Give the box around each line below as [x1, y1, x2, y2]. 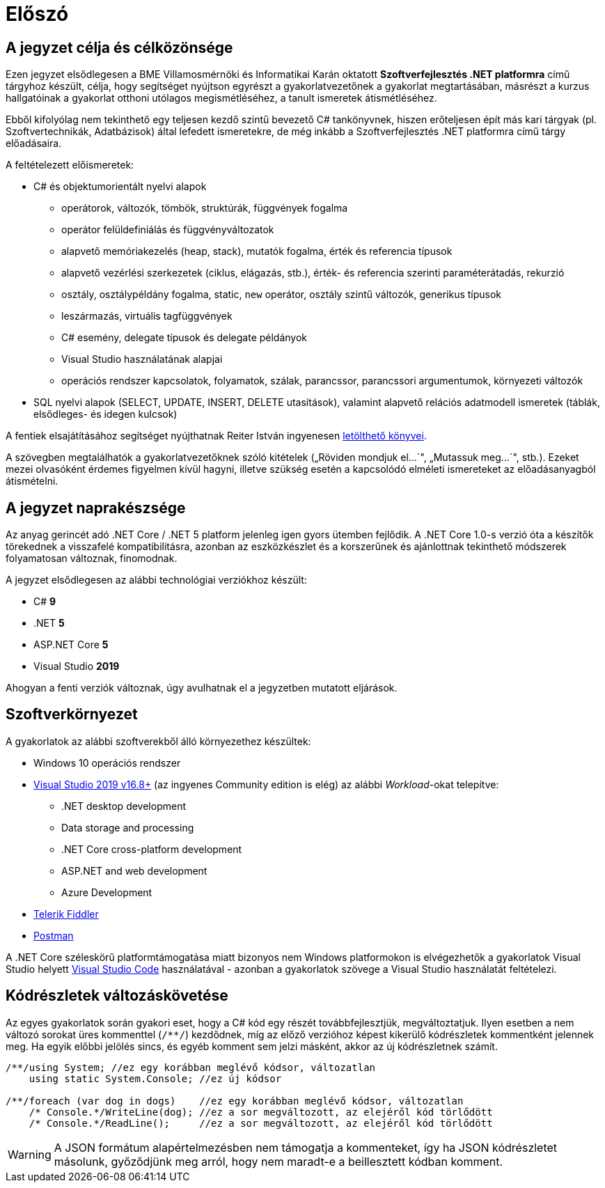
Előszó [6, 2, 69, 26]
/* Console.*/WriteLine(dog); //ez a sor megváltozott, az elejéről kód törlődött [29, 1106, 493, 1118]
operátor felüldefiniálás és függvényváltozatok [61, 224, 274, 236]
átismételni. [6, 475, 58, 487]
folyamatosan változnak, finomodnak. [6, 552, 178, 565]
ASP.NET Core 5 [33, 639, 109, 651]
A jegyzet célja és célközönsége [6, 38, 233, 56]
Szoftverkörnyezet [6, 705, 138, 724]
